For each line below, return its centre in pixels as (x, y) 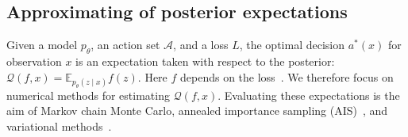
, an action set (125, 45)
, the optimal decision (292, 45)
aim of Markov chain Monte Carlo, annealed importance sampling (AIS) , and (197, 110)
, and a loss (201, 45)
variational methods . (59, 126)
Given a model (42, 45)
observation (34, 61)
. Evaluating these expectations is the (309, 95)
